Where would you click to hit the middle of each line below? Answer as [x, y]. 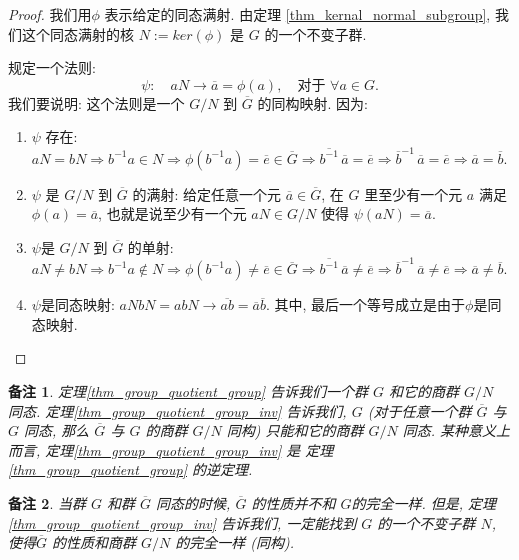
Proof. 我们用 [50, 14]
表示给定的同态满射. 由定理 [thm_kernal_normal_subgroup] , [297, 14]
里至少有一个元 [413, 193]
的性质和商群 [94, 542]
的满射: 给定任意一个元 [207, 193]
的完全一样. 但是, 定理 [424, 502]
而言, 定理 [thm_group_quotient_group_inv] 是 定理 [171, 449]
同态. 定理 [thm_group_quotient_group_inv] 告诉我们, [177, 410]
